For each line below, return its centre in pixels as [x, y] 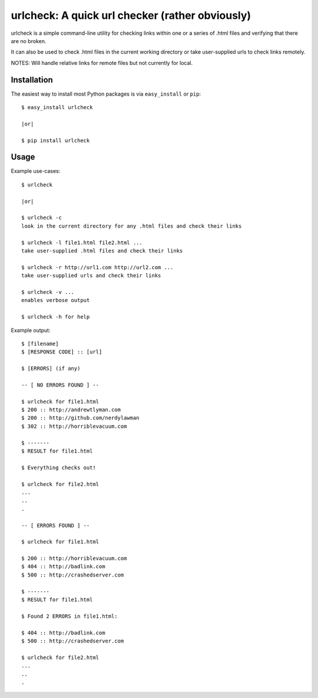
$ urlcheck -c [42, 218]
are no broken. [29, 41]
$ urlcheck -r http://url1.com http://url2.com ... [97, 267]
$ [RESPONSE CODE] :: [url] [62, 352]
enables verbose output [56, 300]
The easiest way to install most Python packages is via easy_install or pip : [106, 94]
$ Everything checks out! [59, 467]
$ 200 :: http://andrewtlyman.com [71, 410]
